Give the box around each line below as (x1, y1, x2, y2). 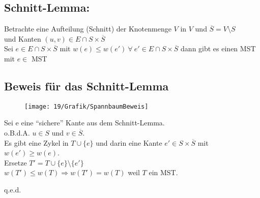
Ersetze (4, 157, 27, 168)
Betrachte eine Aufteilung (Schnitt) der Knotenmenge (4, 23, 171, 34)
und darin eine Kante (96, 137, 162, 148)
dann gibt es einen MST (181, 43, 256, 54)
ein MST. (149, 167, 178, 178)
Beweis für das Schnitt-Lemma (4, 78, 169, 93)
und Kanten (4, 33, 41, 44)
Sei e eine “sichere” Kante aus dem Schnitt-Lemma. (4, 117, 165, 128)
